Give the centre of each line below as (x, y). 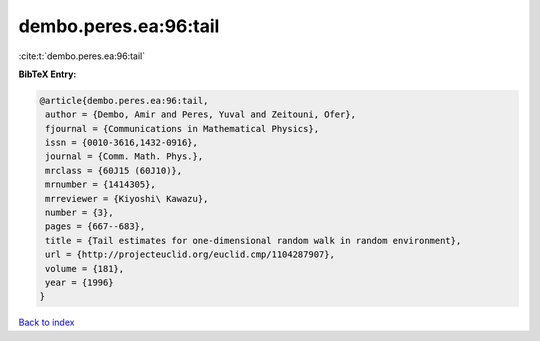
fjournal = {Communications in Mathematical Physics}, (182, 128)
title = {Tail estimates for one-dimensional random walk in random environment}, (253, 240)
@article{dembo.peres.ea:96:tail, (124, 100)
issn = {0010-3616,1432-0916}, (122, 143)
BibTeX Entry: (47, 74)
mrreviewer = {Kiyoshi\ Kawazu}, (127, 198)
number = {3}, (79, 213)
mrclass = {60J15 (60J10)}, (114, 170)
